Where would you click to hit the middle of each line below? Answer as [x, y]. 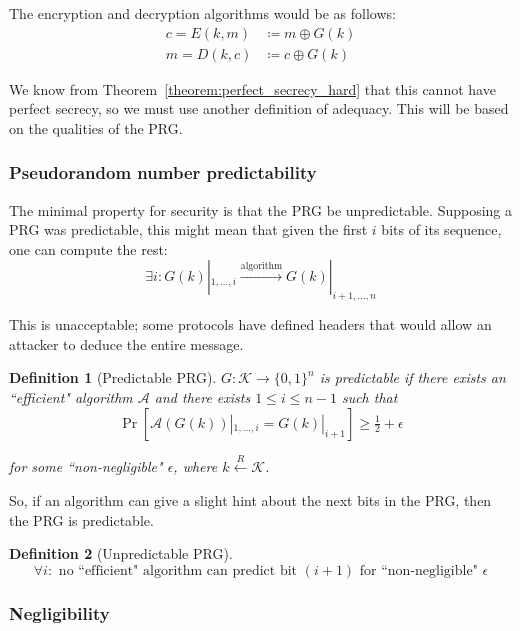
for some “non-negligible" [86, 466]
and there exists [202, 397]
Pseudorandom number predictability [163, 172]
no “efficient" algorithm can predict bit [178, 570]
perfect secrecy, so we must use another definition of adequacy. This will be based [259, 108]
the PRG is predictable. [81, 519]
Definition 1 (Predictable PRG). [113, 377]
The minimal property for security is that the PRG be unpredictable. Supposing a [261, 209]
